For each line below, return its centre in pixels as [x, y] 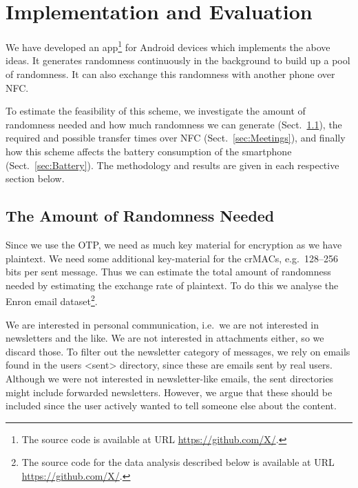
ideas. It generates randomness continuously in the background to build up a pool [178, 60]
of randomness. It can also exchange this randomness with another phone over [170, 74]
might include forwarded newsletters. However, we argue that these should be [169, 392]
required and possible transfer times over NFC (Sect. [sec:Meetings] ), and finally [176, 138]
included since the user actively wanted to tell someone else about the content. [171, 406]
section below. [35, 178]
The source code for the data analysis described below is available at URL [178, 462]
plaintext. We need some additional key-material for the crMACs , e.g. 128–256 [172, 258]
